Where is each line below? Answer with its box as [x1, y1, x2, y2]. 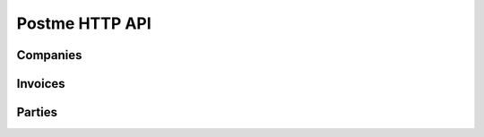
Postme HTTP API [16, 13, 151, 33]
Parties [16, 105, 58, 120]
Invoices [16, 76, 66, 91]
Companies [16, 47, 82, 63]
